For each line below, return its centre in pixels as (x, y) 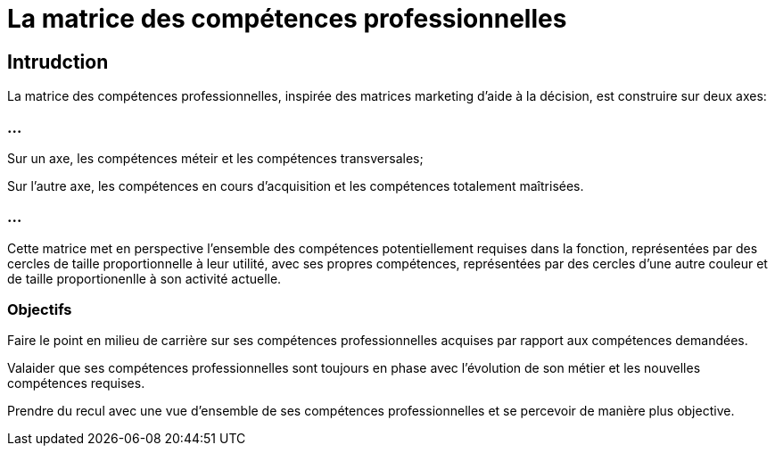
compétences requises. (76, 383)
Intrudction (58, 62)
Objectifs (40, 310)
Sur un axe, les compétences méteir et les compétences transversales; (215, 158)
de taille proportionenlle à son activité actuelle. (144, 278)
